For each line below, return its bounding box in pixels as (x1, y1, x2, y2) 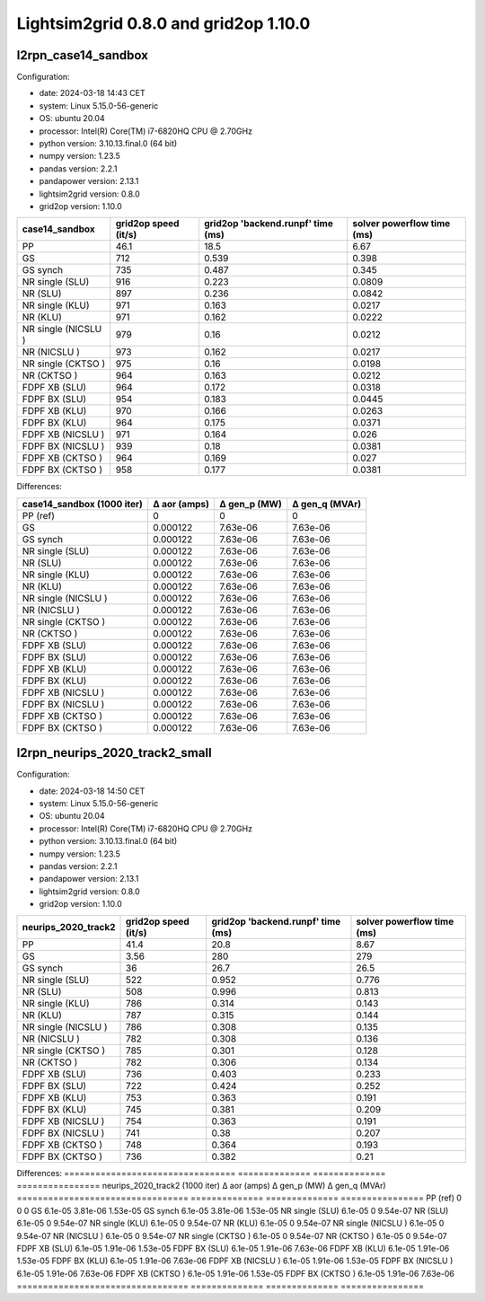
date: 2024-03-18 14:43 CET (39, 88, 145, 99)
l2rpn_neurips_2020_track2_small (16, 745, 212, 760)
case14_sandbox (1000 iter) (22, 497, 144, 510)
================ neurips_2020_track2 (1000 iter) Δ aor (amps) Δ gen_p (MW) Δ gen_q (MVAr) (16, 1180, 386, 1191)
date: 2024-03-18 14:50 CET (39, 786, 145, 796)
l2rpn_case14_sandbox (16, 48, 148, 63)
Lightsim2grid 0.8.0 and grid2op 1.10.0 (16, 13, 311, 33)
